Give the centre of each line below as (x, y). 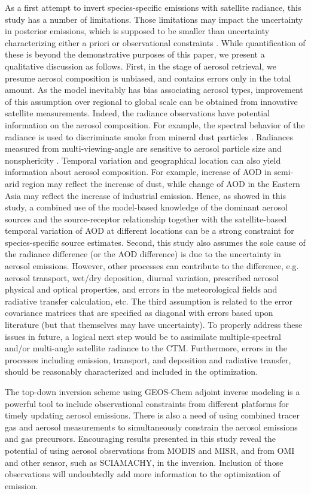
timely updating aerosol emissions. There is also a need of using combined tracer (152, 415)
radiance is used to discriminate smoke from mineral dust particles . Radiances (149, 136)
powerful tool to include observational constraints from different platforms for (147, 403)
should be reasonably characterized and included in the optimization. (132, 371)
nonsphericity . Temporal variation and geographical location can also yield (143, 160)
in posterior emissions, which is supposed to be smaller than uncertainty (137, 31)
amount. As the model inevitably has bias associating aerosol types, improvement (154, 90)
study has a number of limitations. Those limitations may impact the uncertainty (154, 19)
